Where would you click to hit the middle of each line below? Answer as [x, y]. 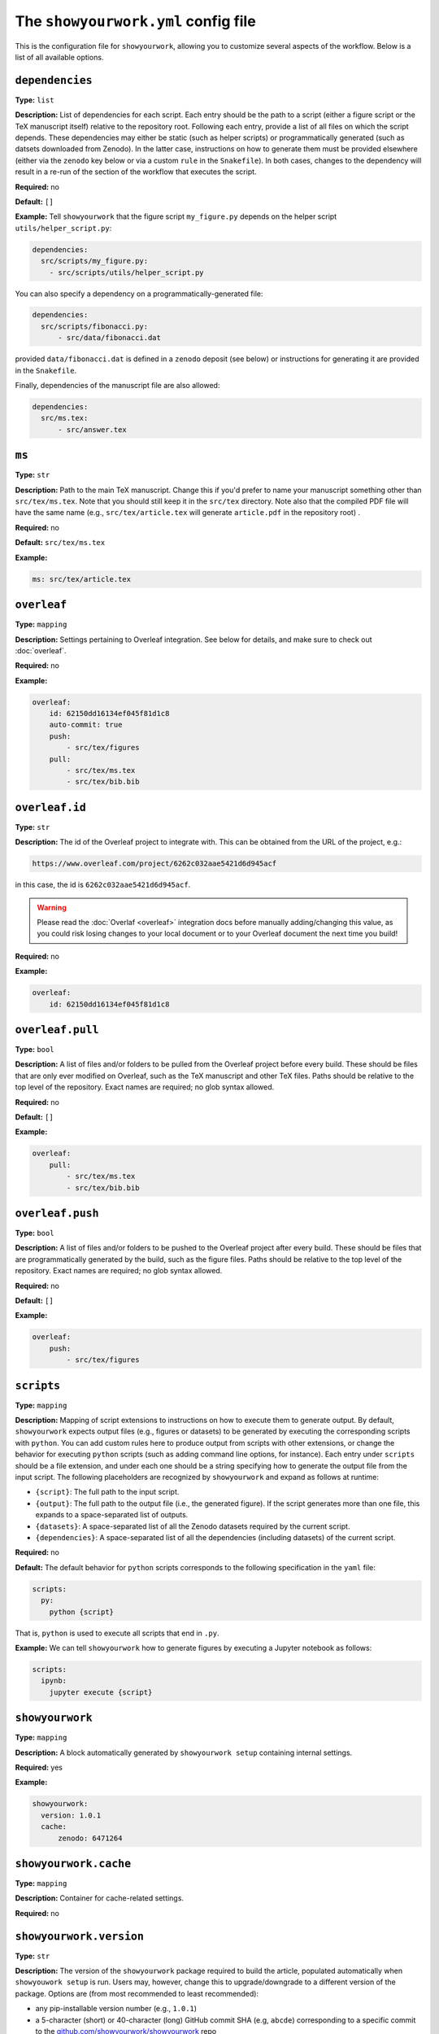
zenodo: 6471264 [90, 1838]
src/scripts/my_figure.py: [95, 261]
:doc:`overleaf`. [41, 650]
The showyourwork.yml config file [135, 21]
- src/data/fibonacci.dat [110, 338]
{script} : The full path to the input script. [107, 1492]
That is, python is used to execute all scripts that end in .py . [117, 1633]
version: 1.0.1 [71, 1815]
